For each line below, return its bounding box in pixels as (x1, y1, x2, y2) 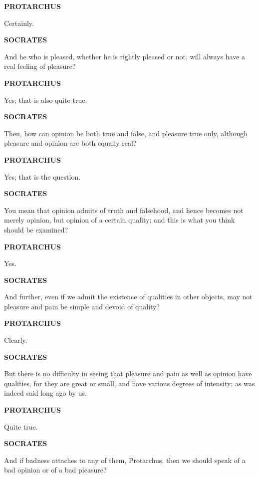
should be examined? (4, 224, 68, 235)
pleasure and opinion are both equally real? (4, 138, 137, 148)
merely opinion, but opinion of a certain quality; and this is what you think (4, 215, 235, 225)
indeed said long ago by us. (4, 388, 87, 398)
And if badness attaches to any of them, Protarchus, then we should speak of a (4, 455, 246, 465)
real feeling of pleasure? (4, 61, 76, 71)
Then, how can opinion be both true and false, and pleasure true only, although (4, 128, 248, 138)
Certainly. (4, 17, 34, 28)
